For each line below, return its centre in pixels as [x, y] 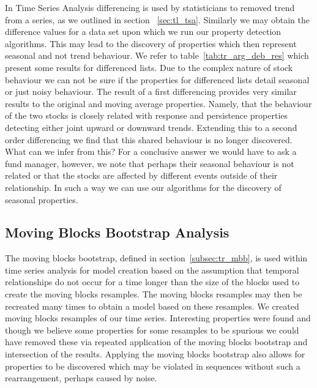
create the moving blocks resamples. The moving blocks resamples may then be [154, 294]
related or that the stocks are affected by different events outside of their [141, 175]
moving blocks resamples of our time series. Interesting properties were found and [158, 318]
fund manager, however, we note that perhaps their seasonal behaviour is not [150, 163]
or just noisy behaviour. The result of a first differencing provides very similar [151, 91]
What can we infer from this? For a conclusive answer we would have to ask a [151, 151]
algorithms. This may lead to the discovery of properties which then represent [151, 43]
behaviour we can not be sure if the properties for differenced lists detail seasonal [157, 79]
